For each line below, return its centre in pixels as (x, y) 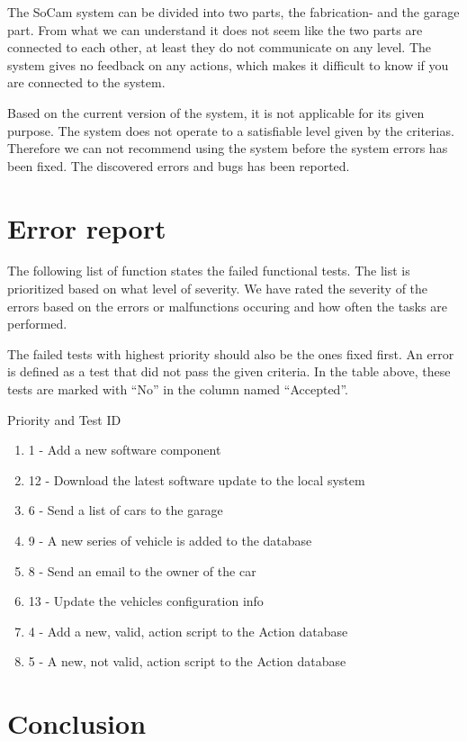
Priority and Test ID (64, 419)
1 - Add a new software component (125, 450)
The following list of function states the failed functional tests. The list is (209, 271)
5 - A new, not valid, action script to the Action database (187, 661)
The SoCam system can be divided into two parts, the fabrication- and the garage (233, 12)
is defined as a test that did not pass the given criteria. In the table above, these (229, 371)
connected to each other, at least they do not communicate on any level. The (220, 47)
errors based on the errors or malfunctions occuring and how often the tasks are (227, 306)
